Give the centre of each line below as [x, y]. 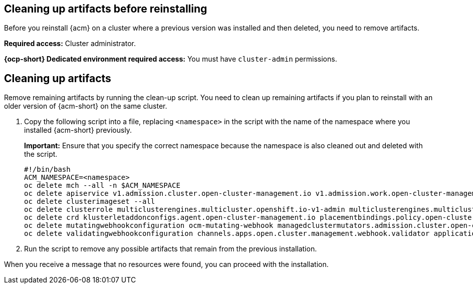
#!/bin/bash [47, 170]
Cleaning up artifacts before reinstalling [106, 9]
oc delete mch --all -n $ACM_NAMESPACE [102, 186]
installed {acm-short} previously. [78, 130]
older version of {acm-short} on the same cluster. [86, 106]
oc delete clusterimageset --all [90, 202]
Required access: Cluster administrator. [70, 44]
